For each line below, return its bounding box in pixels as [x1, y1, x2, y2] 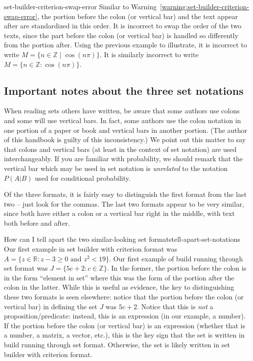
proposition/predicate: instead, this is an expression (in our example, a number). [4, 311, 246, 321]
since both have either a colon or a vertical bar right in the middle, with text [4, 208, 235, 218]
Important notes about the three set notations [4, 83, 244, 98]
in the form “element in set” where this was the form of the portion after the [4, 272, 234, 282]
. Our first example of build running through [109, 253, 243, 263]
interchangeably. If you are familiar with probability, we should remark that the [4, 153, 243, 164]
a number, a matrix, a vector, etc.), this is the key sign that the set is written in [4, 330, 245, 340]
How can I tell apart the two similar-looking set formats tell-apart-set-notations [4, 234, 240, 244]
